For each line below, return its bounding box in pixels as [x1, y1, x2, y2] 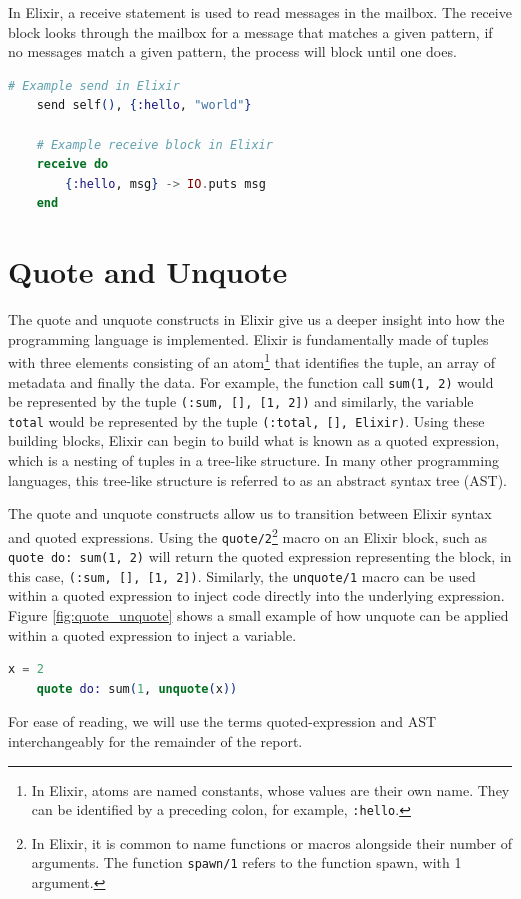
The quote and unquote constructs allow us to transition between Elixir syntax [8, 503, 492, 524]
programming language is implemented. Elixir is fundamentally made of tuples [8, 328, 489, 349]
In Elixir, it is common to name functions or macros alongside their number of [31, 832, 512, 853]
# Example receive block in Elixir [36, 137, 273, 152]
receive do [36, 157, 109, 172]
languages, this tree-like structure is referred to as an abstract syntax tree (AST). [8, 469, 507, 490]
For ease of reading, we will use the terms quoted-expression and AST [8, 711, 437, 732]
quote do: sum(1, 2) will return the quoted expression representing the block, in [8, 546, 512, 567]
